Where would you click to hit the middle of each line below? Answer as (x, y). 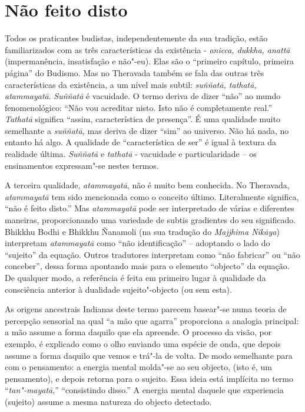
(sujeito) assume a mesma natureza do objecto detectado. (108, 401)
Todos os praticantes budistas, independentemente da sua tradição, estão (136, 38)
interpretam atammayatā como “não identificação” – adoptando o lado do (137, 243)
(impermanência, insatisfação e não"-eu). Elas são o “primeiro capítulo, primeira (149, 61)
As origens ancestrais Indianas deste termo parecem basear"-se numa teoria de (146, 309)
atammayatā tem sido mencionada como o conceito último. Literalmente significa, (152, 196)
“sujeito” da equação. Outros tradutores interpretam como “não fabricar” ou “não (152, 254)
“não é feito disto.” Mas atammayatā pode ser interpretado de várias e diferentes (150, 208)
